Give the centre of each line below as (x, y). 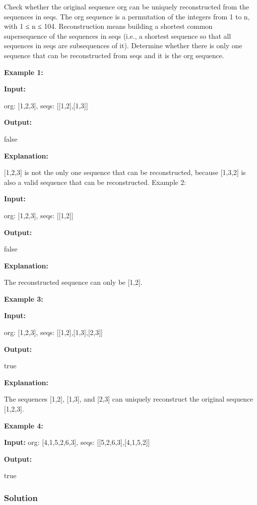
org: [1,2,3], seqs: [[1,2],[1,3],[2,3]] (53, 332)
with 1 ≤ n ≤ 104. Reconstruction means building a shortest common (108, 26)
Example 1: (24, 72)
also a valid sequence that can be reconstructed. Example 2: (95, 182)
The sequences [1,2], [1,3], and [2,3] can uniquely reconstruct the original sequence (129, 399)
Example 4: (24, 425)
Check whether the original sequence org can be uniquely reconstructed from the (127, 6)
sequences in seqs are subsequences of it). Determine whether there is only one (123, 45)
